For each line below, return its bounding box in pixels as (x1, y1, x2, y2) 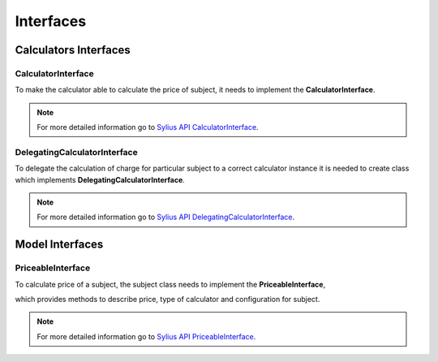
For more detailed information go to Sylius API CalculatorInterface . (36, 123, 259, 132)
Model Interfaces (15, 238, 104, 252)
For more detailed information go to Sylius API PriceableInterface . (36, 331, 256, 341)
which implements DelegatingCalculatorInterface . (15, 175, 186, 184)
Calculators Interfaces (15, 43, 131, 57)
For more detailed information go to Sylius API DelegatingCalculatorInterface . (36, 212, 295, 222)
